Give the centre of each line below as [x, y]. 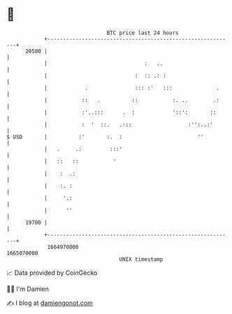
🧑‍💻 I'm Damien [28, 289]
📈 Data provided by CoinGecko [52, 273]
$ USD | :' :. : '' [105, 137]
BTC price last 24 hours [143, 33]
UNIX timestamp [141, 259]
